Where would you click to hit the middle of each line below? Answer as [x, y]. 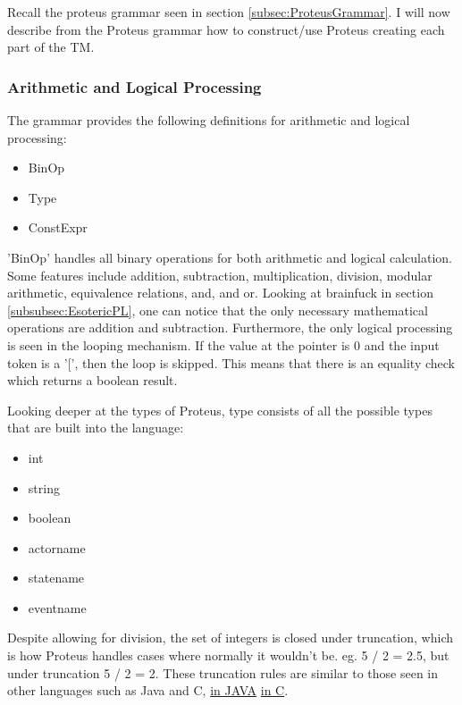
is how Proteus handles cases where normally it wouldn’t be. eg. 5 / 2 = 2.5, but [228, 655]
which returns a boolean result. [92, 380]
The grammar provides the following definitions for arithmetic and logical [209, 120]
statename [56, 578]
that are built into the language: [96, 428]
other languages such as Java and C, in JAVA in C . [148, 690]
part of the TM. [51, 47]
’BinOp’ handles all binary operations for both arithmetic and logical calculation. [230, 257]
